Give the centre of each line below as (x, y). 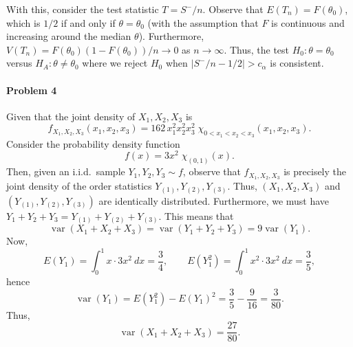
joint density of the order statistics (79, 186)
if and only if (88, 22)
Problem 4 (32, 90)
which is (23, 22)
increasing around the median (69, 36)
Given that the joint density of (71, 116)
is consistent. (297, 63)
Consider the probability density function (93, 143)
